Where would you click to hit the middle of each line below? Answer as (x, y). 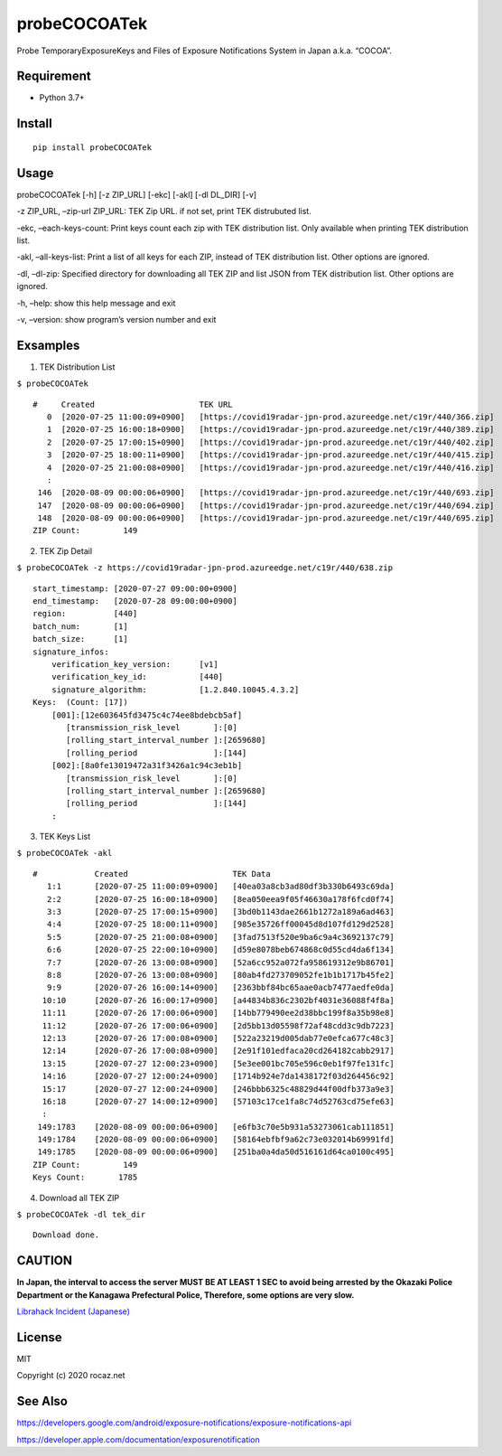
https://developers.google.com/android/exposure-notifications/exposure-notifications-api (184, 1423)
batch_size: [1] (80, 639)
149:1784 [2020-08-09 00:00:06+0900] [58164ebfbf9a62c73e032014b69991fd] (216, 1140)
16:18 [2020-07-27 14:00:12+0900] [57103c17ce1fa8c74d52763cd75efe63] (218, 1101)
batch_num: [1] (80, 626)
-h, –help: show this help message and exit (96, 303)
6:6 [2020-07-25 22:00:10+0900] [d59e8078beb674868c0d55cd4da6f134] (220, 950)
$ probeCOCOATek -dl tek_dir (81, 1215)
